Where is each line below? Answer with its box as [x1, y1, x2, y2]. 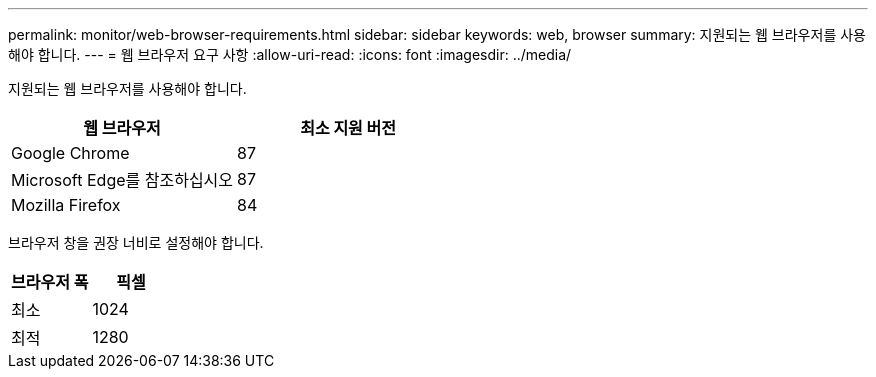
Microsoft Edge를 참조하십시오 [11, 170, 234, 190]
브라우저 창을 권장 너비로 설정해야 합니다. [8, 234, 264, 251]
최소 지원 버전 [300, 118, 397, 138]
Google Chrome [11, 143, 130, 163]
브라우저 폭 [11, 272, 89, 292]
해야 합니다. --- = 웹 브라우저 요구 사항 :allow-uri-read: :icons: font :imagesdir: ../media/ [8, 46, 572, 63]
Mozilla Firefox [11, 195, 121, 215]
